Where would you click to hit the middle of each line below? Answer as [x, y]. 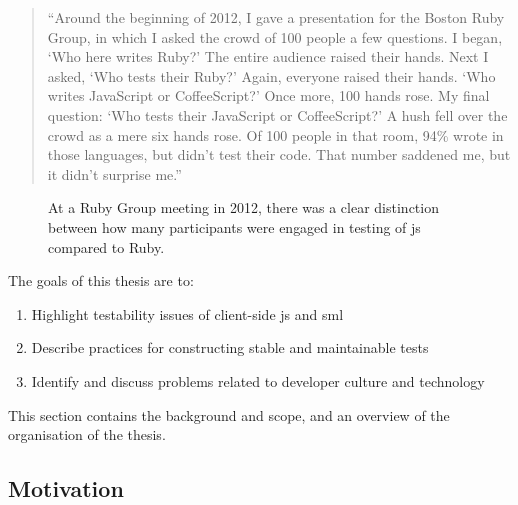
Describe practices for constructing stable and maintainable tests [230, 347]
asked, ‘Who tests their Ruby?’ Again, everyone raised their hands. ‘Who [271, 75]
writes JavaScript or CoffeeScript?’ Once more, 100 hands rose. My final [268, 95]
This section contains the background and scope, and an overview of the [229, 414]
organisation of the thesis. [87, 434]
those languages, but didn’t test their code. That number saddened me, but [279, 154]
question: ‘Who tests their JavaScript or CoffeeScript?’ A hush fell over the [277, 114]
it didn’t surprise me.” [114, 173]
